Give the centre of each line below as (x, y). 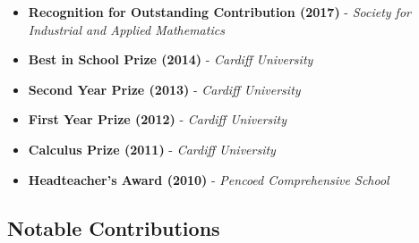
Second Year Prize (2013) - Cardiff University (164, 89)
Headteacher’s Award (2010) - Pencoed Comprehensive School (209, 179)
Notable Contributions (114, 227)
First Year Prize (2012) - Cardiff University (158, 119)
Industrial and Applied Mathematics (126, 29)
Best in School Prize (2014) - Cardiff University (171, 59)
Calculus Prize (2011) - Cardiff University (152, 149)
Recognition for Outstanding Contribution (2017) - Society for (219, 12)
